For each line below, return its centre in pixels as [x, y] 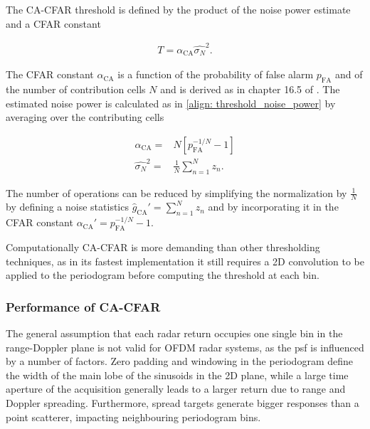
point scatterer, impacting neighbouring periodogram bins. [133, 417]
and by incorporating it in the [273, 207]
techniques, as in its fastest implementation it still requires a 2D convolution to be [185, 261]
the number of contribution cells [76, 89]
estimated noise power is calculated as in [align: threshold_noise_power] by [171, 103]
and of [349, 74]
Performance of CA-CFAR [83, 306]
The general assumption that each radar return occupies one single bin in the [174, 333]
